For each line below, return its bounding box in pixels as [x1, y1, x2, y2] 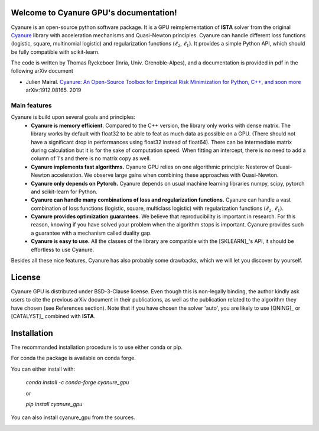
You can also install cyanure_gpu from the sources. [11, 414, 135, 421]
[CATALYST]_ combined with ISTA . [11, 313, 96, 320]
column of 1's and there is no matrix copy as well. [31, 155, 151, 162]
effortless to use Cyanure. [31, 246, 95, 253]
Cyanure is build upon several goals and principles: [11, 114, 136, 121]
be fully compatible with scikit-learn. [11, 48, 100, 56]
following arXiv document [11, 67, 74, 74]
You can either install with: [11, 365, 76, 372]
